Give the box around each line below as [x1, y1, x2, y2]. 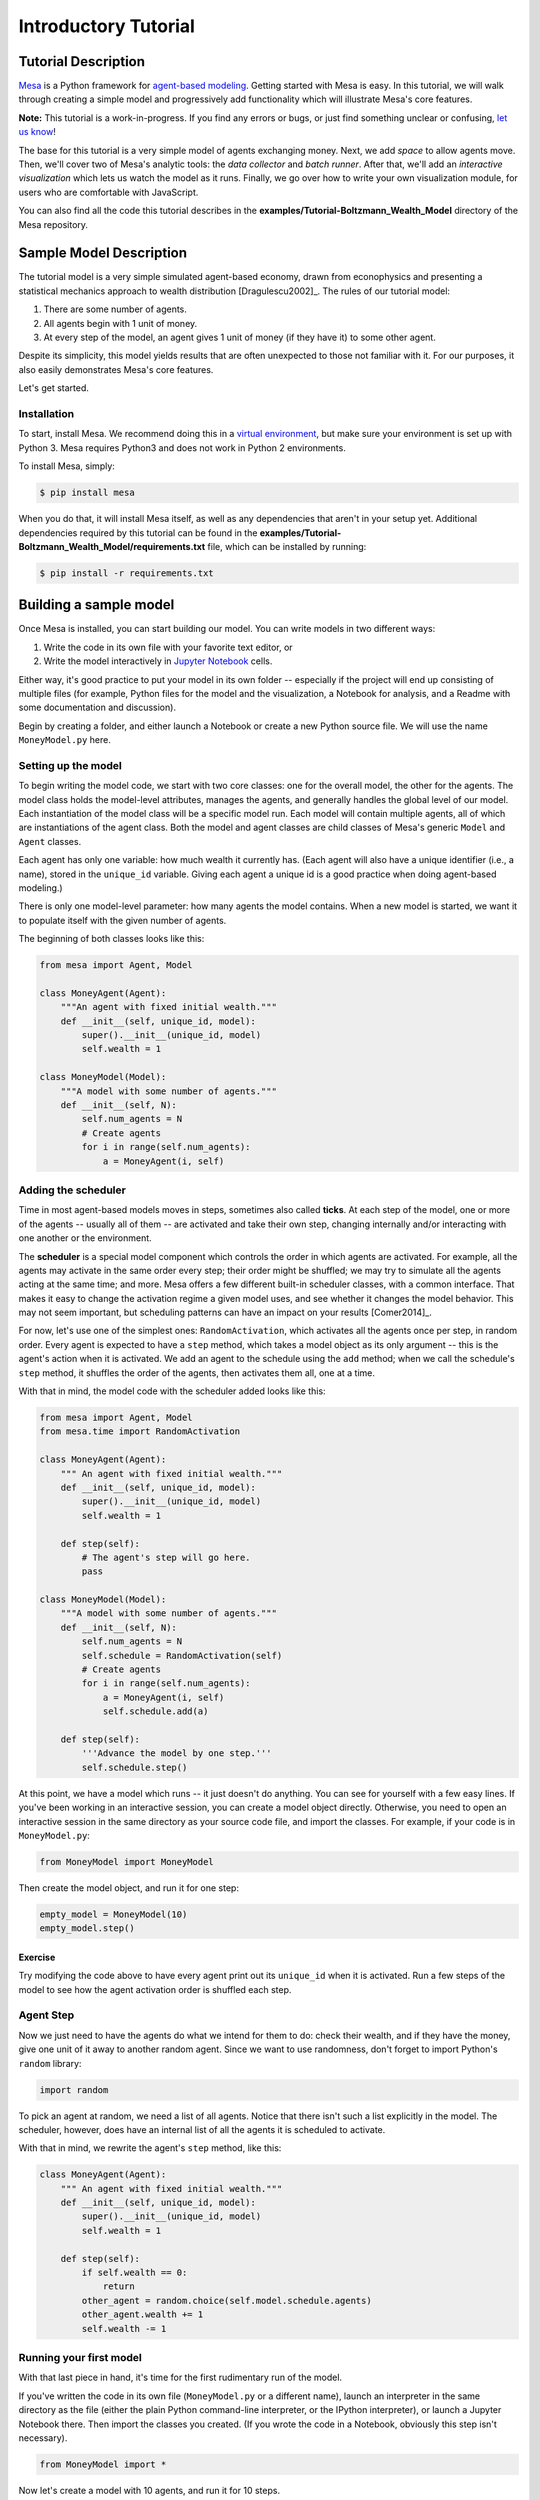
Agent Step [18, 2008, 75, 2022]
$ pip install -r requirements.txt [39, 567, 214, 579]
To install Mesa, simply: [18, 460, 115, 472]
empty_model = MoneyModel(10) [39, 1908, 188, 1920]
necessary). [18, 2431, 68, 2444]
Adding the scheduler [18, 1183, 127, 1197]
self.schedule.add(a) [102, 1706, 209, 1717]
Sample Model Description [18, 245, 188, 262]
